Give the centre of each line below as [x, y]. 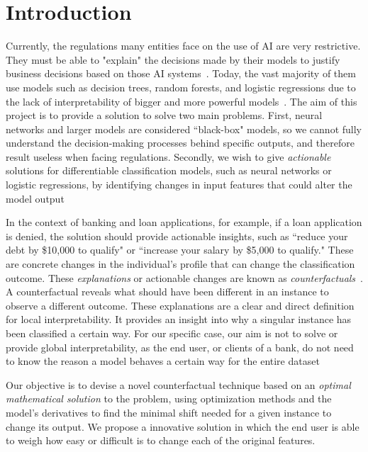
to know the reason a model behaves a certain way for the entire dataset [163, 361]
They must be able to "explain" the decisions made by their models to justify [173, 59]
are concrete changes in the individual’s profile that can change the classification [180, 264]
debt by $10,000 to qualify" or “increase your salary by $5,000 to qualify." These [180, 250]
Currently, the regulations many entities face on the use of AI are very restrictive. [183, 46]
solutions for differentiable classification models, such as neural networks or [169, 170]
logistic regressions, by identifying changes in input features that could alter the [179, 185]
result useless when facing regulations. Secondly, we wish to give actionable [168, 156]
